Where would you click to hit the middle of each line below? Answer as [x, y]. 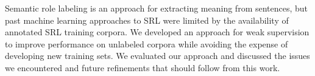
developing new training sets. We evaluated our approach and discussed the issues [157, 56]
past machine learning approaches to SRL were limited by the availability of [147, 20]
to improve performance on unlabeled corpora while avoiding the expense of [147, 43]
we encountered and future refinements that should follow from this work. [143, 67]
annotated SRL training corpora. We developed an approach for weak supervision [157, 32]
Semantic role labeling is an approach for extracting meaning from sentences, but [157, 8]
